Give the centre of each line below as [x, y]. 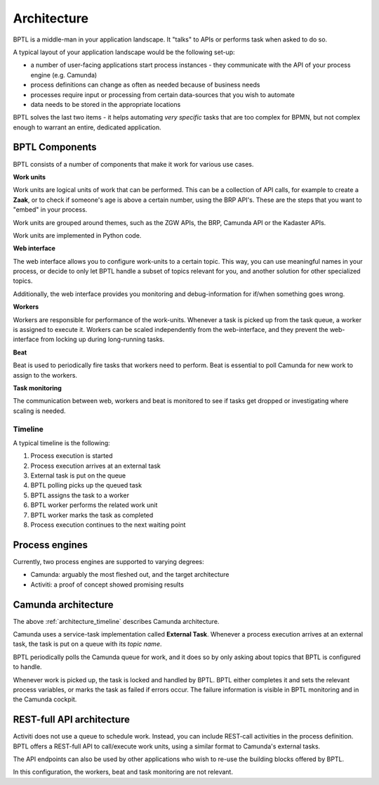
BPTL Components [55, 147]
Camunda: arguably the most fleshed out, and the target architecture [130, 575]
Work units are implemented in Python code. [77, 235]
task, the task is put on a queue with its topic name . [87, 644]
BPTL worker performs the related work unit [94, 505]
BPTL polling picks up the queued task [86, 485]
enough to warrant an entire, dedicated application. [87, 127]
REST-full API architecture [71, 720]
